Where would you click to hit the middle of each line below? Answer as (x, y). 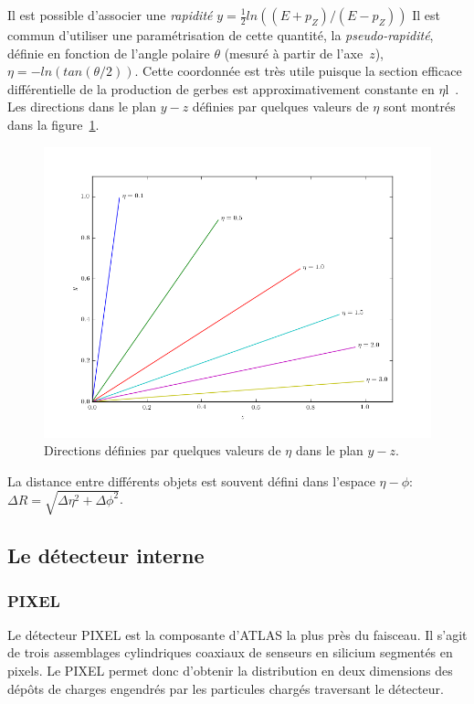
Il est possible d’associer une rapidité (110, 15)
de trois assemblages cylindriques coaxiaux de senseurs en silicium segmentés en (230, 652)
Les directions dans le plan (82, 107)
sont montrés (419, 107)
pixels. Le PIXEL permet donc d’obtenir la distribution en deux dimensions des (230, 671)
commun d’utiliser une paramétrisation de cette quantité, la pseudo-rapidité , (221, 35)
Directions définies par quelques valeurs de (163, 450)
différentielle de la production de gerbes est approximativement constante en (221, 88)
